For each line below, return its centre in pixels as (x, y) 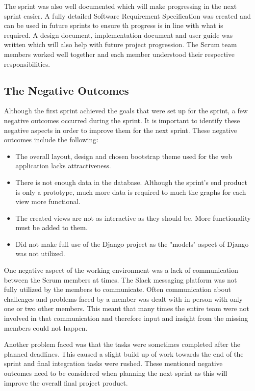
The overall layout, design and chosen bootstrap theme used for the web (124, 156)
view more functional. (48, 201)
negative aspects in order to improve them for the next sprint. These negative (121, 130)
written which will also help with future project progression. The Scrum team (120, 44)
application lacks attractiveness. (63, 166)
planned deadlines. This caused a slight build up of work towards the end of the (124, 353)
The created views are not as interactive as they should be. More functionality (133, 218)
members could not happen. (46, 327)
